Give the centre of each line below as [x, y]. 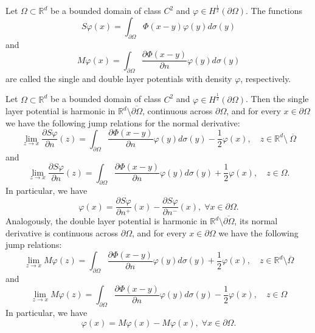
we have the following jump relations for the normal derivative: [123, 122]
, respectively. [266, 78]
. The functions [274, 11]
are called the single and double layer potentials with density [119, 78]
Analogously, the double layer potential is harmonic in [106, 221]
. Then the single [277, 99]
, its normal [256, 221]
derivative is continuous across [62, 232]
